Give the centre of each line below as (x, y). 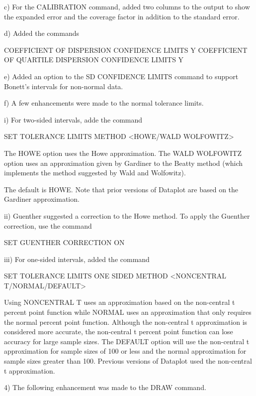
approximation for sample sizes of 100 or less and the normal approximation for (125, 351)
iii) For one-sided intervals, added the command (77, 259)
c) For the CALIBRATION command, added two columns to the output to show (127, 6)
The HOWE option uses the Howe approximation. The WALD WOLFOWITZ (123, 153)
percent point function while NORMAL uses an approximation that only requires (128, 312)
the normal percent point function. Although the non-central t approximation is (126, 322)
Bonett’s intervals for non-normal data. (64, 86)
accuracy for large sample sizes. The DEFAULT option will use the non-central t (127, 341)
